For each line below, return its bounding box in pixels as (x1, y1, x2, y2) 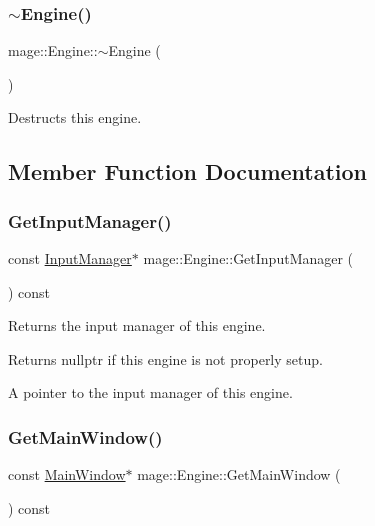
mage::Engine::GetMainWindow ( (137, 464, 341, 485)
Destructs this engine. (8, 107, 142, 128)
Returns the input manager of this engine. (8, 315, 266, 336)
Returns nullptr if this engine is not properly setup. (8, 348, 323, 369)
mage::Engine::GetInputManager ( (143, 248, 354, 268)
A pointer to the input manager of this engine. (8, 382, 293, 403)
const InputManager (8, 248, 132, 268)
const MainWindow (8, 464, 126, 485)
